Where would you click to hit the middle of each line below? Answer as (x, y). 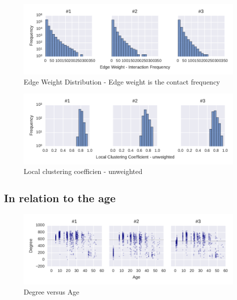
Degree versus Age (52, 291)
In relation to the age (60, 198)
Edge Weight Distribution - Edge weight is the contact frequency (122, 81)
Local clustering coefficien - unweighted (83, 171)
